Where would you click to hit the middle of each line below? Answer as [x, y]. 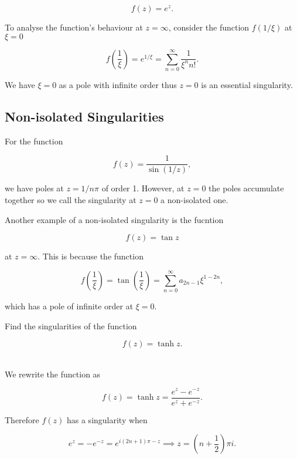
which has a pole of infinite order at [69, 306]
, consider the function [209, 27]
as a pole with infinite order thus [118, 84]
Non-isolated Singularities [84, 116]
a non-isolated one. [194, 199]
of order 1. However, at [143, 188]
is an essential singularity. [247, 84]
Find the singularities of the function [71, 325]
